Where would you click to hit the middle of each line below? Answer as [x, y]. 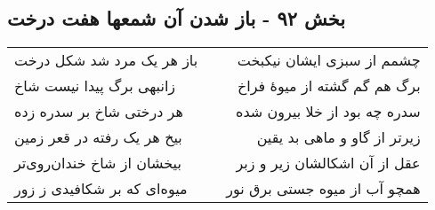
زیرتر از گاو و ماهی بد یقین [338, 137]
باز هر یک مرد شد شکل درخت [106, 60]
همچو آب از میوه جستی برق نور [323, 189]
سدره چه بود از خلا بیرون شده [328, 112]
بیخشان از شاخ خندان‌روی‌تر [98, 163]
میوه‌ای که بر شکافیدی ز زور [101, 189]
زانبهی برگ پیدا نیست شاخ [95, 86]
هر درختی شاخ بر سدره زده [99, 112]
